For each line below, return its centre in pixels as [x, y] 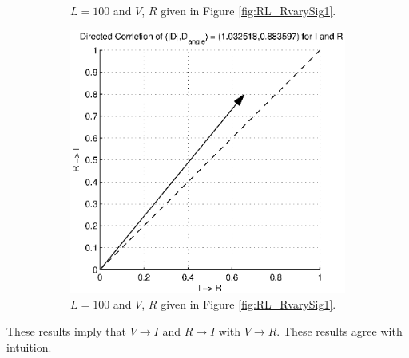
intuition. [29, 346]
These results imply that [66, 330]
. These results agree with [340, 330]
